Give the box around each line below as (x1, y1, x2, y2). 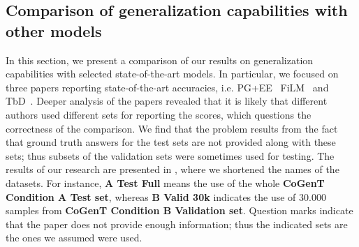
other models (6, 20, 102, 41)
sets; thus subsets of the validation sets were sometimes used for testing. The (6, 148, 335, 163)
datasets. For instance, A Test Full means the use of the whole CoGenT (6, 175, 325, 190)
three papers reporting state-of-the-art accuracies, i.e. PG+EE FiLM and (6, 80, 329, 94)
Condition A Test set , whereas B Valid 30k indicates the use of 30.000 (6, 189, 326, 204)
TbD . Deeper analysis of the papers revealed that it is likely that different (6, 93, 328, 108)
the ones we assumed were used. (6, 230, 142, 245)
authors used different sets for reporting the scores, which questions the (6, 107, 312, 121)
